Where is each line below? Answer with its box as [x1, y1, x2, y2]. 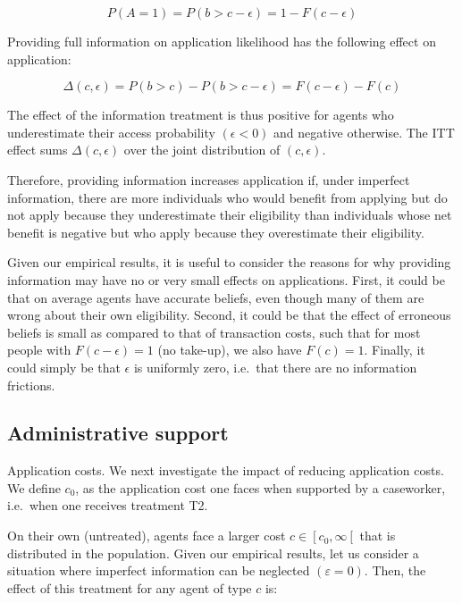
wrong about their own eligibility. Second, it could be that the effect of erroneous [7, 306, 451, 324]
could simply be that [7, 357, 121, 376]
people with [7, 340, 71, 359]
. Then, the [364, 561, 426, 580]
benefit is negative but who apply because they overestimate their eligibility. [7, 222, 424, 241]
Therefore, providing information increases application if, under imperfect [7, 170, 410, 188]
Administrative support [7, 419, 229, 447]
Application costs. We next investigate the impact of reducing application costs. [7, 461, 444, 480]
